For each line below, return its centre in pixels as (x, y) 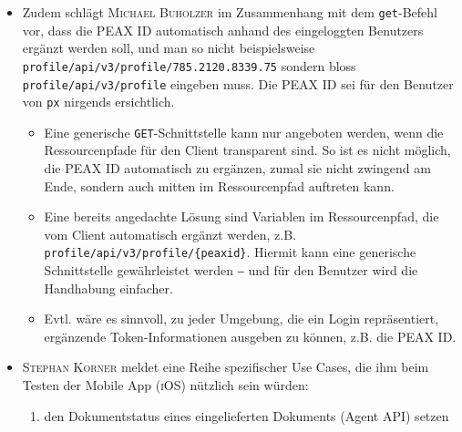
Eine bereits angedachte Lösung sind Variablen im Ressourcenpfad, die (241, 216)
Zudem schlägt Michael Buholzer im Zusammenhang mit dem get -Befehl (230, 12)
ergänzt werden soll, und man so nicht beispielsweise (169, 48)
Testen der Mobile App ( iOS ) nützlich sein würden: (165, 385)
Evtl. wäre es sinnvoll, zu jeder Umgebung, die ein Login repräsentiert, (241, 319)
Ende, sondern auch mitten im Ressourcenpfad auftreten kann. (219, 185)
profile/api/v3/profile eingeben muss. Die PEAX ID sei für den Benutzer (238, 83)
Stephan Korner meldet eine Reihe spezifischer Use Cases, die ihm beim (226, 367)
